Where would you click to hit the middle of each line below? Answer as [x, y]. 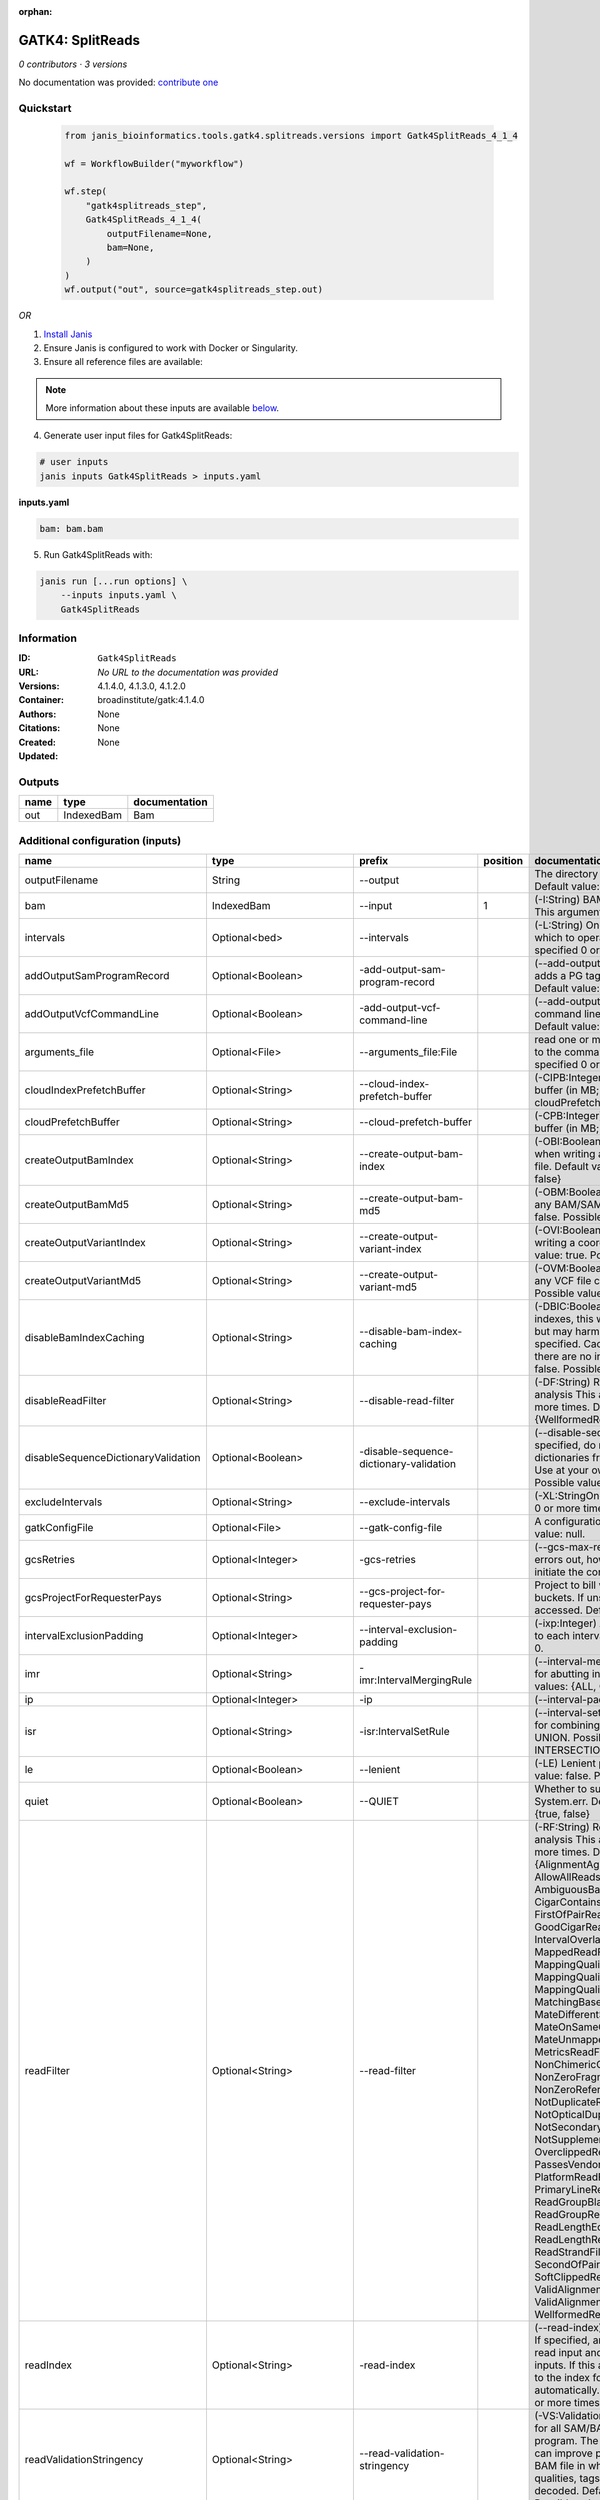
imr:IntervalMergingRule [415, 1680]
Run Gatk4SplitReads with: [98, 554]
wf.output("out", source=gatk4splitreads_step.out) [194, 289]
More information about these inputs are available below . [162, 408]
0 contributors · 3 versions [73, 64]
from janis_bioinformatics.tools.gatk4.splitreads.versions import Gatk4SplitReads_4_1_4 [291, 135]
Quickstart [45, 108]
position [503, 860]
